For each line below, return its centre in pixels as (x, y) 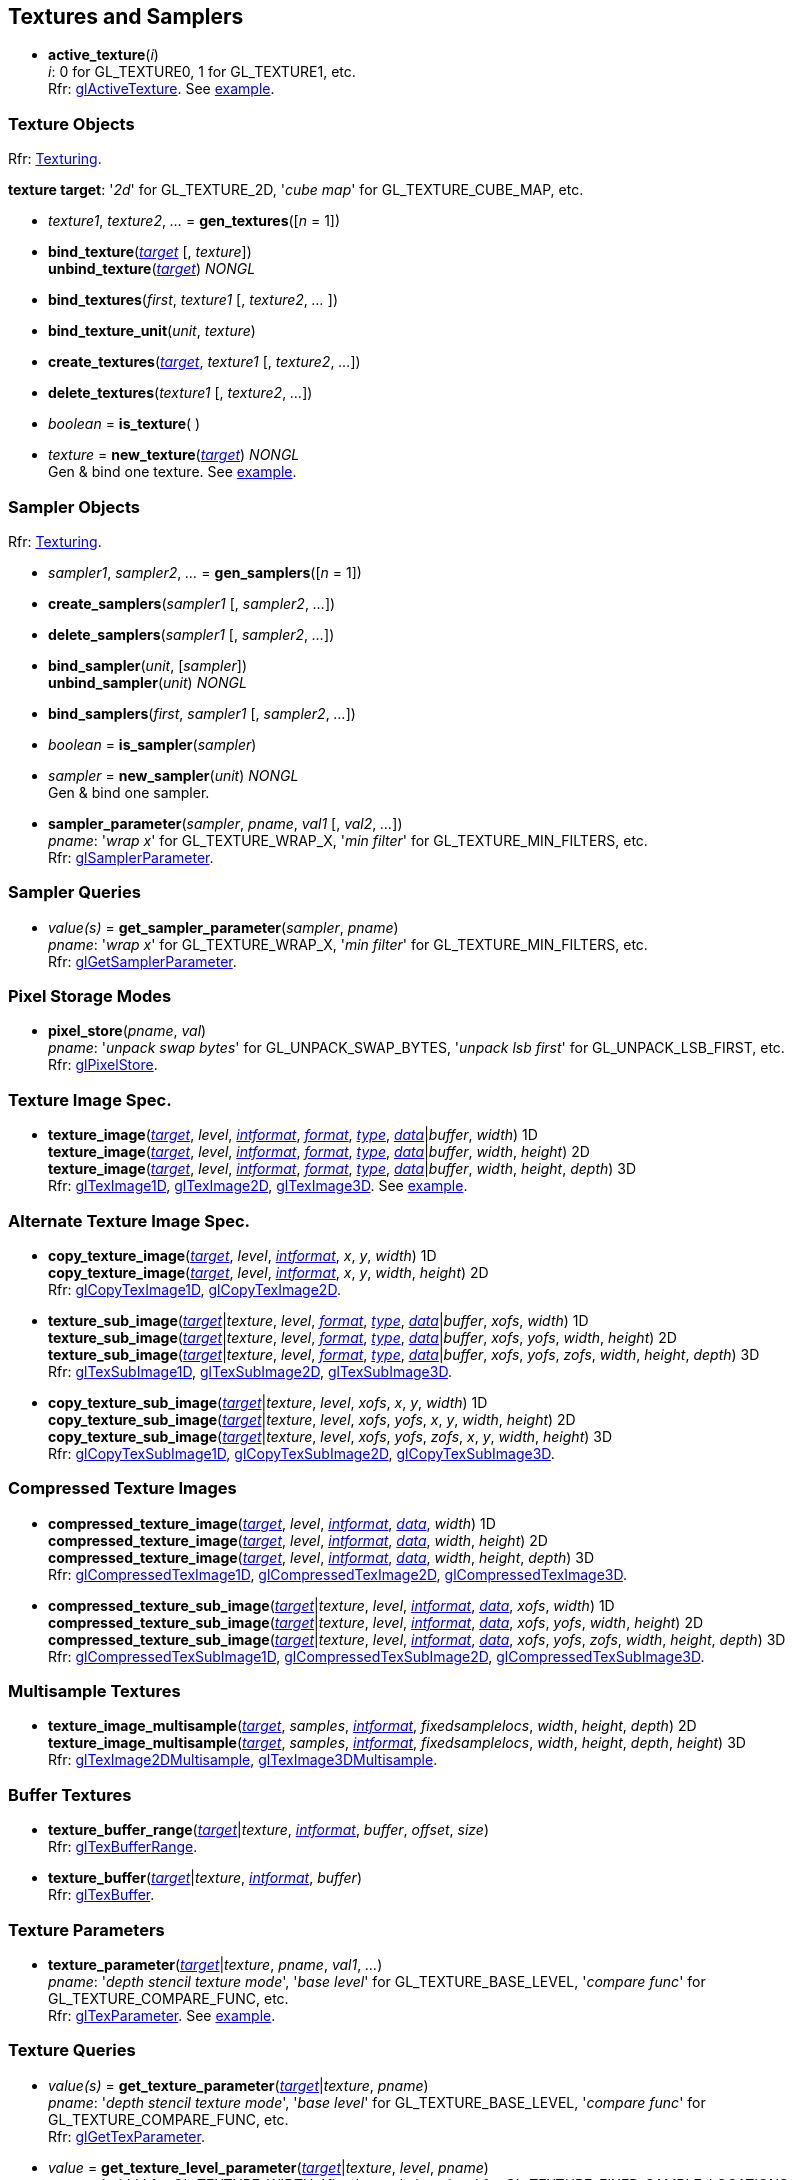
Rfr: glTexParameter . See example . (162, 2015)
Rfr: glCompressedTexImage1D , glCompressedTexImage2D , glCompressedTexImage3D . (337, 1574)
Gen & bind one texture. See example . (172, 472)
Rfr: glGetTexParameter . (126, 2136)
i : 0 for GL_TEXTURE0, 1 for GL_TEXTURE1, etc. (202, 72)
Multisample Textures (94, 1691)
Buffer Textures (70, 1794)
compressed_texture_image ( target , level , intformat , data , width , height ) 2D (298, 1540)
